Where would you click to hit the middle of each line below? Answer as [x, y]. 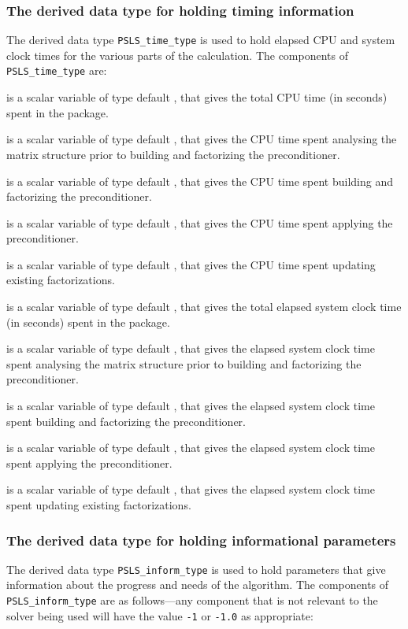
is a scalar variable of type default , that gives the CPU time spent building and [200, 181]
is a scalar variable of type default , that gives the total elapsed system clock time [204, 307]
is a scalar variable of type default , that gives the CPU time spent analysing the [202, 139]
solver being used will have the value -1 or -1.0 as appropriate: [160, 615]
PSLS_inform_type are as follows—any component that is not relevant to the [192, 600]
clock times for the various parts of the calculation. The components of [178, 55]
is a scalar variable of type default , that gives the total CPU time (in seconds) [197, 97]
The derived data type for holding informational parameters [201, 540]
